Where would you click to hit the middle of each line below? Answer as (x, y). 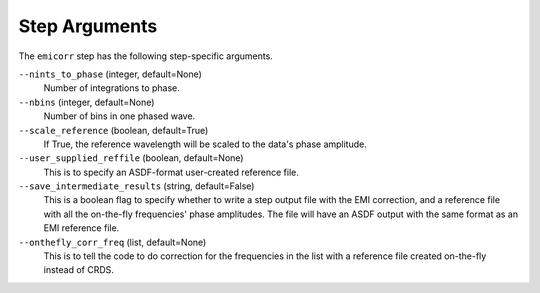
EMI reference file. (81, 228)
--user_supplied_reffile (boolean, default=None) (131, 158)
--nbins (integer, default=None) (86, 102)
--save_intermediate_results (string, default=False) (136, 186)
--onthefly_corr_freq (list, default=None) (112, 242)
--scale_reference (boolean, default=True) (113, 130)
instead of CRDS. (79, 270)
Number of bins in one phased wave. (119, 116)
